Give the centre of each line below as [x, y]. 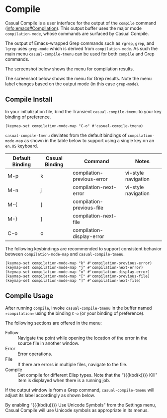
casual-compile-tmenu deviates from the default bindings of [66, 135]
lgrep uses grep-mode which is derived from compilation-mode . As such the [82, 48]
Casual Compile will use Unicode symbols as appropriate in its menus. [77, 410]
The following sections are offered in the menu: [53, 323]
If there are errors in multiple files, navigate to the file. [73, 364]
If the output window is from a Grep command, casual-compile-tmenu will [80, 390]
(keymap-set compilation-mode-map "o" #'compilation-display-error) [78, 272]
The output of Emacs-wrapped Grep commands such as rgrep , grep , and [80, 43]
